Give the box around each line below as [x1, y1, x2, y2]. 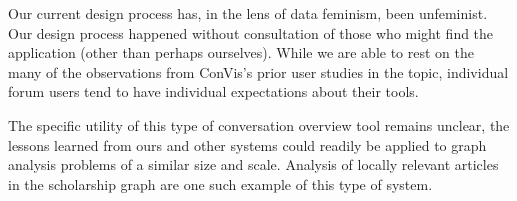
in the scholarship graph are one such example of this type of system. [8, 173, 433, 194]
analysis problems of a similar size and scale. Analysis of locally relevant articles [8, 154, 499, 175]
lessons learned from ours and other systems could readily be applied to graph [8, 134, 487, 155]
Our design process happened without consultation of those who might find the [8, 22, 494, 43]
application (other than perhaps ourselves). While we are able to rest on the [8, 42, 475, 63]
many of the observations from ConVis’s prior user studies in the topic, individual [8, 61, 509, 82]
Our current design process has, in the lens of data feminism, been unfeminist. [8, 3, 488, 23]
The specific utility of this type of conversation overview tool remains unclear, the [8, 114, 510, 135]
